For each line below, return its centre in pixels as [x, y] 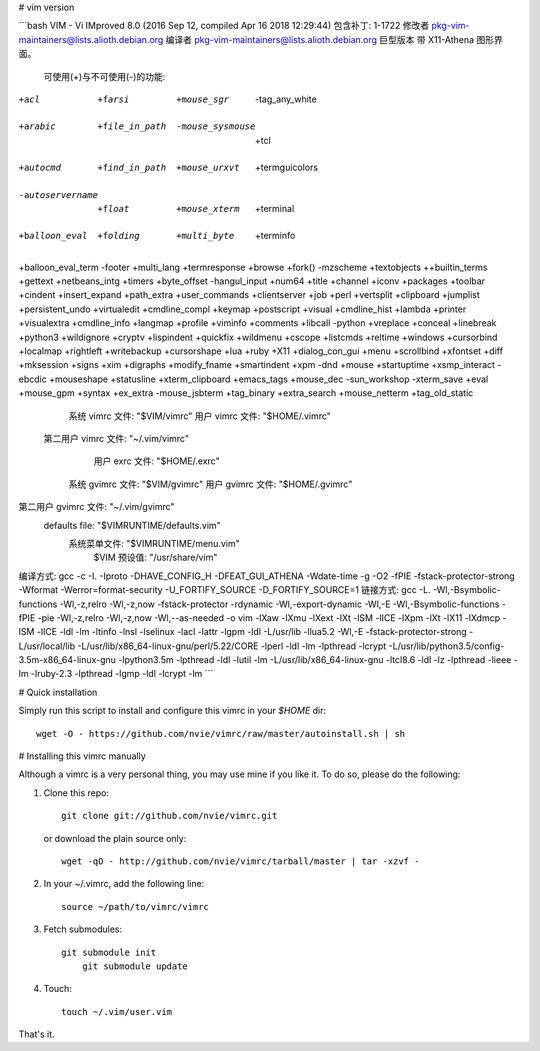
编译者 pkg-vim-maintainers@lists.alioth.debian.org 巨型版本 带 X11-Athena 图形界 [334, 39]
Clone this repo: [76, 792]
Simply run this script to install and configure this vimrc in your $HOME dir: [172, 711]
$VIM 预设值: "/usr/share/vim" [155, 557]
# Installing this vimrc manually [82, 756]
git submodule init [109, 952]
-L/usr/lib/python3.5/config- [446, 646]
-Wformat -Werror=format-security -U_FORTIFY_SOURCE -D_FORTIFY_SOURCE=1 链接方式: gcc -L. [224, 590]
